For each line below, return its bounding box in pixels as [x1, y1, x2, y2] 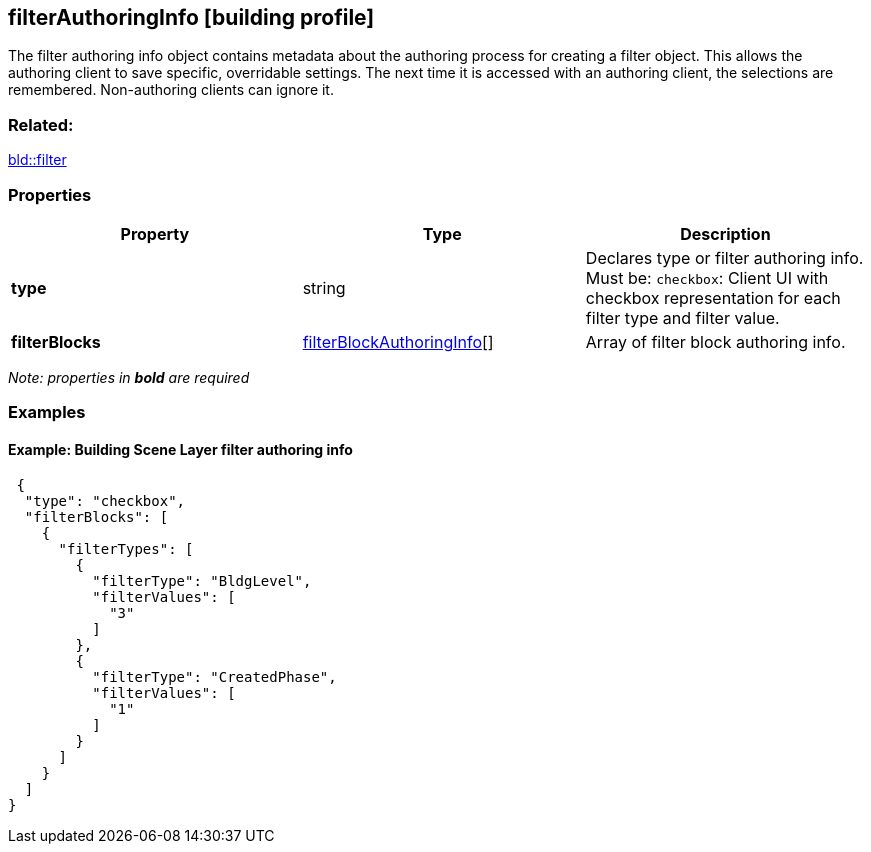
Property [120, 223, 190, 244]
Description [680, 223, 771, 244]
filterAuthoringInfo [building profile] [8, 5, 375, 30]
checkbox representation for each [585, 287, 841, 308]
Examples [8, 402, 86, 423]
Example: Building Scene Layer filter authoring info [8, 440, 353, 458]
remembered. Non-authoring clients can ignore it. [8, 81, 334, 99]
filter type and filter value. [585, 307, 780, 328]
